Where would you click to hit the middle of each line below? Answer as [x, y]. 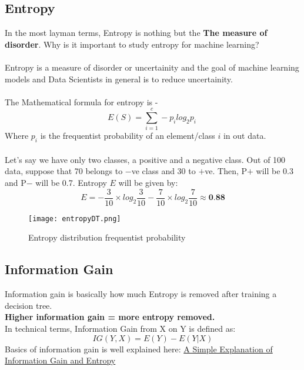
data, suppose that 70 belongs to [64, 171]
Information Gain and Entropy [60, 360]
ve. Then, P [226, 171]
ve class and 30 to [163, 171]
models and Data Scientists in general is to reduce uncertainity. [119, 79]
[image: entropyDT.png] [75, 219]
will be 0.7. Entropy [71, 183]
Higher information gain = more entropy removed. [110, 317]
